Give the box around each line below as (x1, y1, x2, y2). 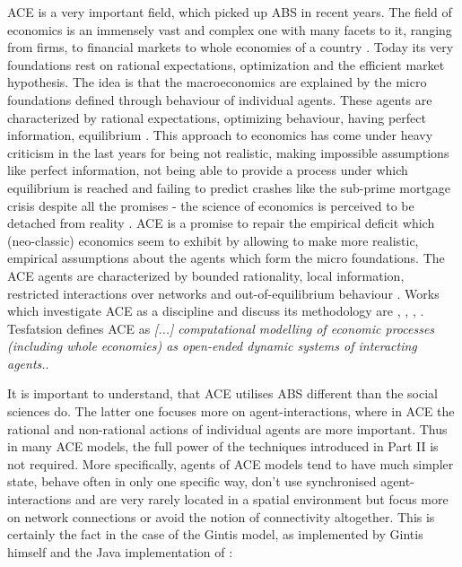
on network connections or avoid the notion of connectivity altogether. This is (7, 507, 435, 526)
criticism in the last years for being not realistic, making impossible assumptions (7, 143, 449, 161)
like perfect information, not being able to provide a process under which (7, 161, 408, 179)
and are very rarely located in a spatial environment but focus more (74, 490, 449, 509)
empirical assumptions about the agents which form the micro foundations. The (7, 249, 445, 267)
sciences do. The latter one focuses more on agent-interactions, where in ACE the (7, 402, 455, 421)
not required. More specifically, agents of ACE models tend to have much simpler (7, 454, 454, 473)
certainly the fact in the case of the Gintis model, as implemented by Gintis (7, 525, 423, 544)
